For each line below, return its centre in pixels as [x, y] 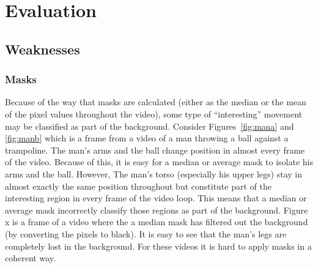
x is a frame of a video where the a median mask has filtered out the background [157, 222]
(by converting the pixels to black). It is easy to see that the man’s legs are [146, 233]
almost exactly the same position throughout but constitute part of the [138, 186]
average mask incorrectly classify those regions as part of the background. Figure [157, 210]
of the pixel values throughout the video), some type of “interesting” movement [154, 114]
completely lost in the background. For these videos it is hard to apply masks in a [158, 246]
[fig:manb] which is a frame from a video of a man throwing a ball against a [147, 138]
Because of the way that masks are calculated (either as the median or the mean [156, 102]
